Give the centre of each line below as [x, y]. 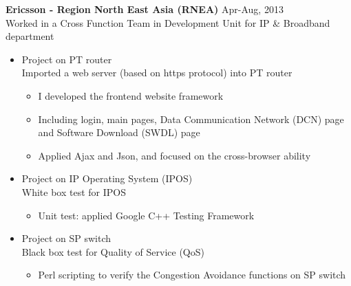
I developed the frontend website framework [131, 95]
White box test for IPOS [74, 191]
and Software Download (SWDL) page [119, 132]
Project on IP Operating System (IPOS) [107, 178]
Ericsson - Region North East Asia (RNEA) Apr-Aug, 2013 [145, 9]
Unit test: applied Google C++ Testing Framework [146, 215]
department [30, 36]
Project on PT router [67, 59]
